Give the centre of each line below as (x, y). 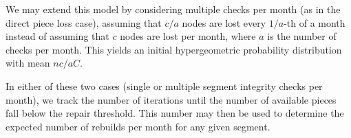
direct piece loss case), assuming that (84, 22)
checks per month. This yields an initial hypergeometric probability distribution (174, 49)
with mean (28, 63)
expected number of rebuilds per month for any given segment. (138, 126)
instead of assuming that (57, 36)
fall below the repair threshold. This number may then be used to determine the (175, 113)
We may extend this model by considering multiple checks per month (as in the (173, 9)
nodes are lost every (224, 22)
